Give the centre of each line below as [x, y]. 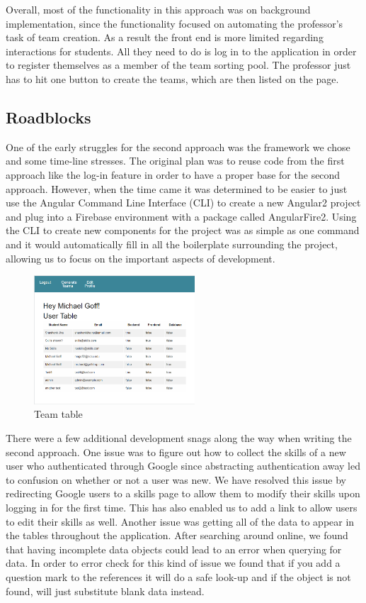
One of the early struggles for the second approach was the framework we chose [178, 146]
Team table [58, 414]
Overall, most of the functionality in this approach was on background [158, 9]
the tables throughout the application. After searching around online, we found [177, 535]
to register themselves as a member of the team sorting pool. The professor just [178, 65]
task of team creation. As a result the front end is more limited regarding [165, 37]
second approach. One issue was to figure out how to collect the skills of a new [176, 452]
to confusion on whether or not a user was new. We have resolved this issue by [176, 479]
